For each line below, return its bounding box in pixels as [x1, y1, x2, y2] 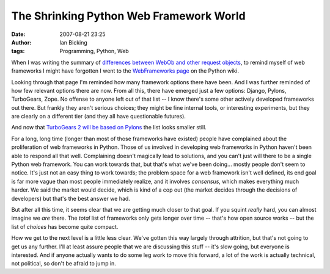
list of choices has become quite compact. [11, 223, 119, 230]
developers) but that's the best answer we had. [11, 195, 131, 202]
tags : [11, 48, 25, 55]
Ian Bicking [59, 38, 88, 46]
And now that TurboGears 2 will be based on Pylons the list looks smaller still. [11, 124, 207, 131]
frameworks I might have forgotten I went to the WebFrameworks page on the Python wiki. [11, 67, 240, 74]
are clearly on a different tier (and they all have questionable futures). [11, 113, 186, 120]
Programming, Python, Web [59, 48, 130, 55]
